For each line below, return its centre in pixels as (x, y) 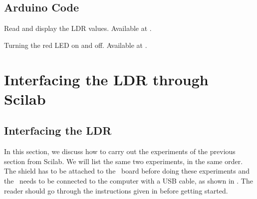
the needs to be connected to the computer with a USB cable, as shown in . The (128, 180)
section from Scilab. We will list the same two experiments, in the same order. (124, 161)
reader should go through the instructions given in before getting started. (116, 190)
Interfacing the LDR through (106, 79)
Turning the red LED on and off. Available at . (76, 45)
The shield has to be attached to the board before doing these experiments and (127, 171)
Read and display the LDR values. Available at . (78, 28)
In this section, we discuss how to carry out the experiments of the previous (120, 151)
